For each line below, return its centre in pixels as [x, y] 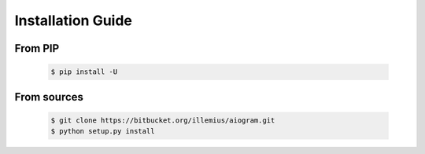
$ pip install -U [84, 72]
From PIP [37, 48]
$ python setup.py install [103, 131]
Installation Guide [74, 20]
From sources [49, 97]
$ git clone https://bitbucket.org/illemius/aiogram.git [163, 120]
